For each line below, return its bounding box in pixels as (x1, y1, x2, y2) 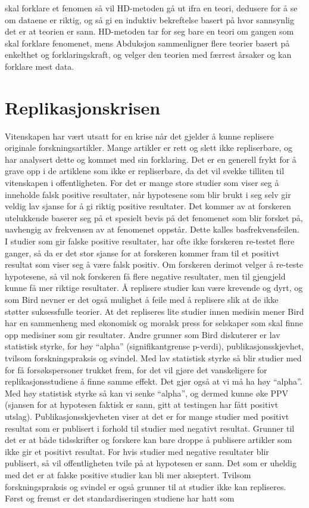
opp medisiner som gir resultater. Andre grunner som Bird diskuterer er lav (5, 328, 280, 340)
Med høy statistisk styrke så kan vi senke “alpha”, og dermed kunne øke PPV (5, 386, 289, 399)
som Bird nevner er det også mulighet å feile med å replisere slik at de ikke (5, 293, 279, 305)
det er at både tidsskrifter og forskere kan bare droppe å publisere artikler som (5, 433, 292, 446)
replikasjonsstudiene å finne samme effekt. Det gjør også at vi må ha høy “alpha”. (5, 375, 302, 388)
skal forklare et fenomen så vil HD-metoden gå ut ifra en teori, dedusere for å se (5, 2, 298, 14)
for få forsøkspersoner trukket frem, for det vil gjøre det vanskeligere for (5, 363, 267, 376)
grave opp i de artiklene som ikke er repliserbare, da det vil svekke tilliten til (5, 165, 285, 177)
